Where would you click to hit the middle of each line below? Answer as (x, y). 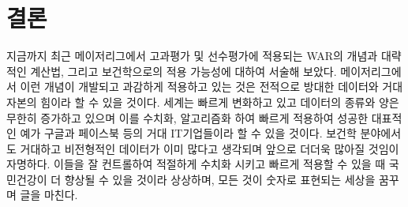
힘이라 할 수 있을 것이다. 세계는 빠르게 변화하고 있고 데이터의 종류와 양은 (220, 102)
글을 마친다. (49, 195)
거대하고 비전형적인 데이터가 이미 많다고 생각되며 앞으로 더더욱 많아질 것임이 (210, 148)
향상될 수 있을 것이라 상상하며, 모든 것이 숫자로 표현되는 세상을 (220, 179)
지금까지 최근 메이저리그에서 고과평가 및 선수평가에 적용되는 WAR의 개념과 (192, 56)
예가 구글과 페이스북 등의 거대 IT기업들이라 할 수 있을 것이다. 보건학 (188, 133)
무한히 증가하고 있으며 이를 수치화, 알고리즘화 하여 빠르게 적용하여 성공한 (187, 117)
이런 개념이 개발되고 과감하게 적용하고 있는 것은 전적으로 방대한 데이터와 (199, 87)
